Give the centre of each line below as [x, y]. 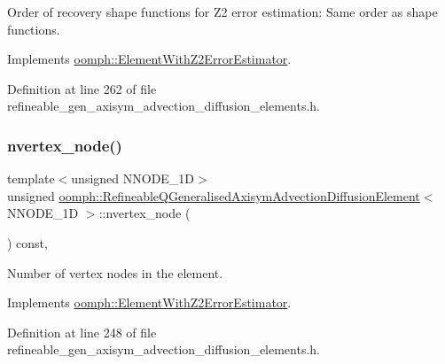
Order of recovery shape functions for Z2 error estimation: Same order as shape [222, 12]
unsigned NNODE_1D [133, 178]
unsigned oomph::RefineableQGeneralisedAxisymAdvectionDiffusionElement [214, 195]
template [31, 178]
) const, [27, 242]
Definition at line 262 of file [82, 88]
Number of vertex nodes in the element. [115, 272]
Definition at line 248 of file [82, 332]
